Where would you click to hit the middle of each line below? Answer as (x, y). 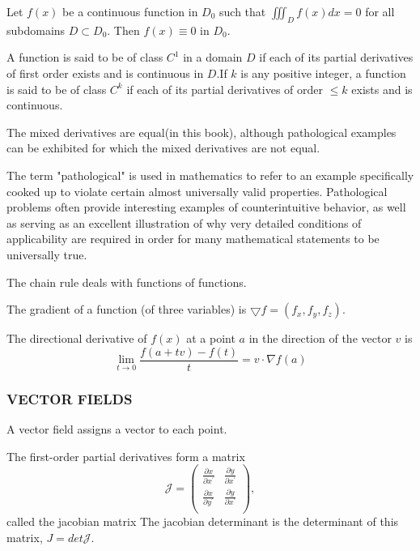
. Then (123, 30)
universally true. (47, 254)
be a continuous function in (130, 11)
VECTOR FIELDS (70, 398)
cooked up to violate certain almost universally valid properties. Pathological (197, 191)
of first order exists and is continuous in (105, 73)
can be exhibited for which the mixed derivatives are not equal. (163, 148)
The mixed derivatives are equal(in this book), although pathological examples (202, 132)
